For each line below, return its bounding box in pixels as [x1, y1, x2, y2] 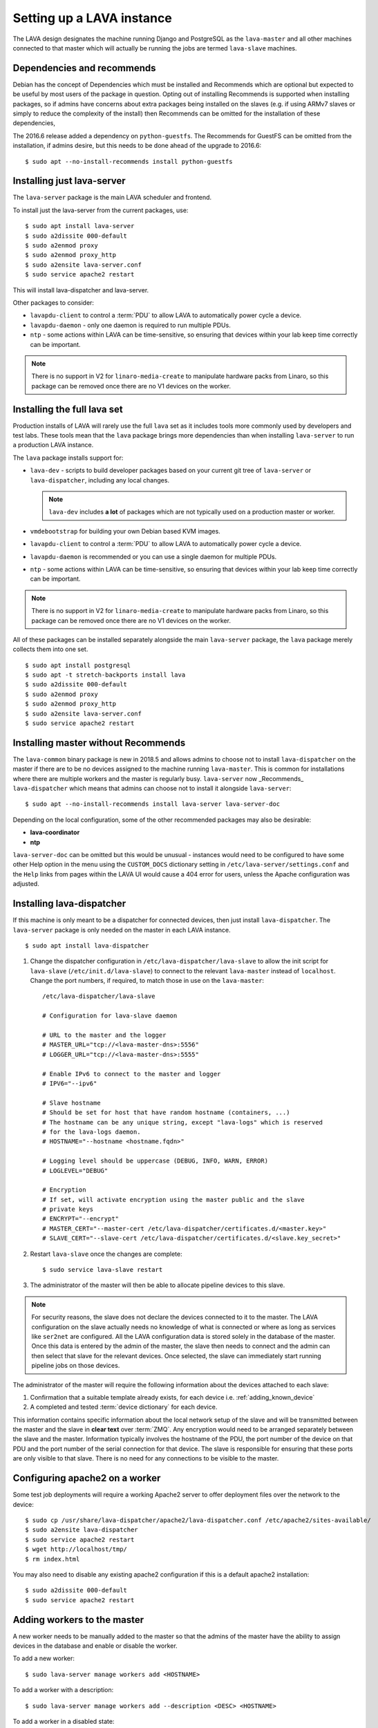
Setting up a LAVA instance [12, 10, 172, 26]
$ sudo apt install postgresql [25, 661, 131, 669]
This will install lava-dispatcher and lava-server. [12, 285, 149, 294]
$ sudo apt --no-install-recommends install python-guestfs [25, 158, 233, 165]
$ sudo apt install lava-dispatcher [25, 941, 149, 950]
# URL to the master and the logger [42, 1031, 167, 1040]
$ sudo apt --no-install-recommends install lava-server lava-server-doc [25, 800, 281, 808]
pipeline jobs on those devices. [31, 1362, 120, 1370]
